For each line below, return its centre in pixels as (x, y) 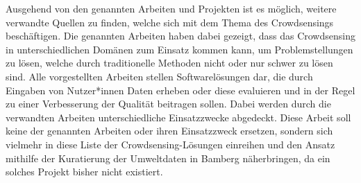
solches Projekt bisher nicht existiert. (84, 172)
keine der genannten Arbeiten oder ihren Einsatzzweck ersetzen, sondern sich (169, 131)
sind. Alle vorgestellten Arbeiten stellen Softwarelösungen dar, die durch (159, 76)
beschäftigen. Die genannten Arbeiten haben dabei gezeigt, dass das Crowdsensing (180, 36)
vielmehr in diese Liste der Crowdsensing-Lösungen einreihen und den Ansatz (170, 144)
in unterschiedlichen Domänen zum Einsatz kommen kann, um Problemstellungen (179, 49)
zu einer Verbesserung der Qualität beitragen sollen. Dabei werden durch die (168, 104)
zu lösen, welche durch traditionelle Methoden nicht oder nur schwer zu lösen (169, 63)
